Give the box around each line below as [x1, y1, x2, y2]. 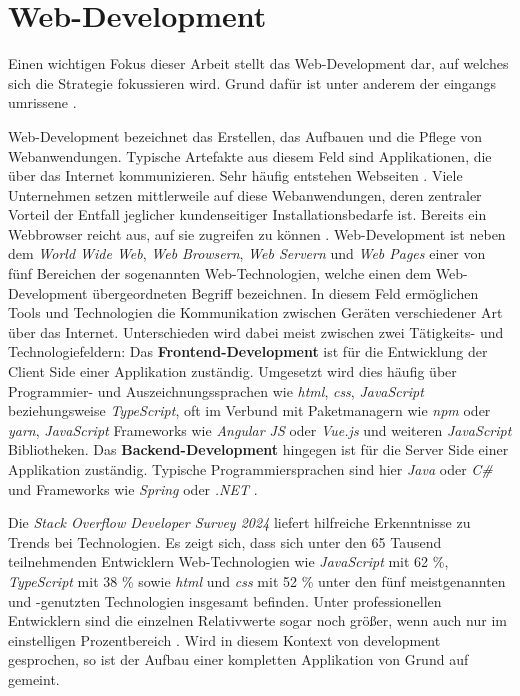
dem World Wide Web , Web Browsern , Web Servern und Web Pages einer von [8, 243, 486, 264]
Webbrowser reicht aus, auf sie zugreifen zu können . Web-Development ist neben [8, 223, 506, 244]
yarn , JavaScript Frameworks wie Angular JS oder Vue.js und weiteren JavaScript [8, 419, 512, 440]
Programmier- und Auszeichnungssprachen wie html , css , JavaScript [8, 380, 424, 401]
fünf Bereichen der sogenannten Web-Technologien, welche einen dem [8, 263, 432, 284]
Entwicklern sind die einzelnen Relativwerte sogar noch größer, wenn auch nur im [8, 610, 507, 631]
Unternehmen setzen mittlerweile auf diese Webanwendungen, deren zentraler [8, 184, 482, 205]
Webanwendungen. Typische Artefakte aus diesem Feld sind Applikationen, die [8, 145, 492, 166]
